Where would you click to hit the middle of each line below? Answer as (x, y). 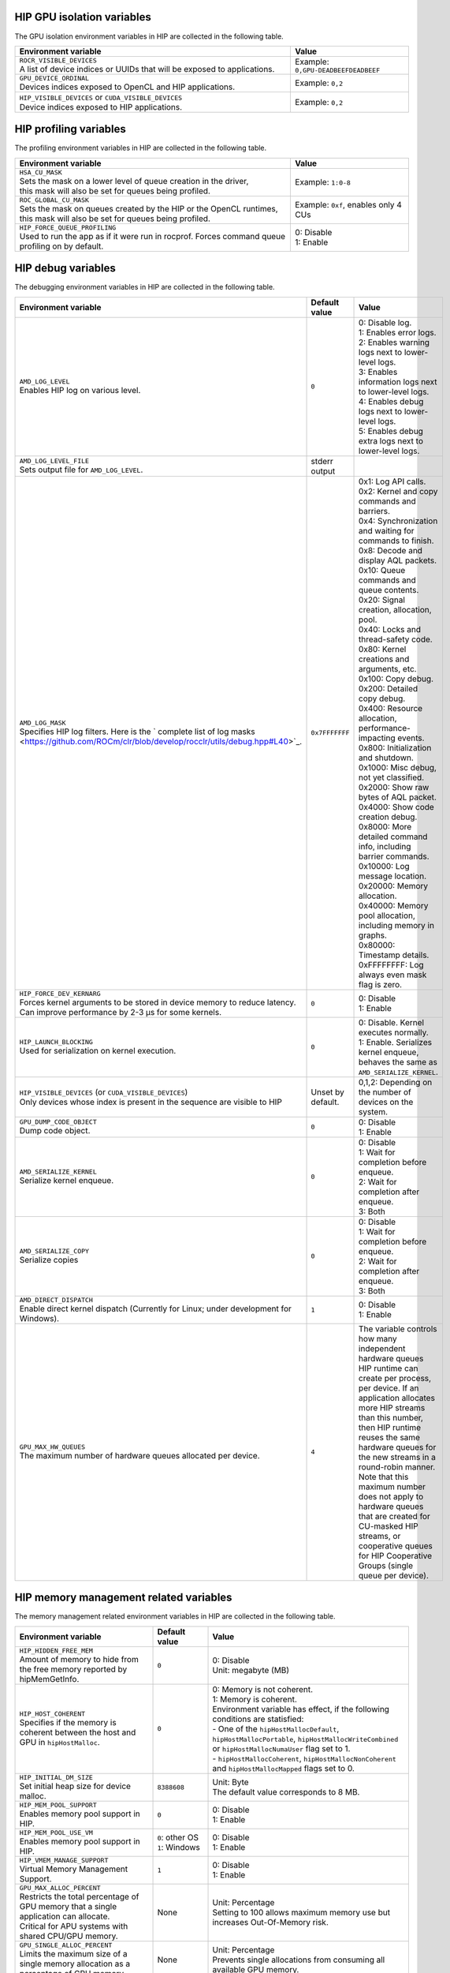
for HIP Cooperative (396, 1556)
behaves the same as (398, 1061)
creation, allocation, (396, 609)
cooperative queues (396, 1545)
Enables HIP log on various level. (80, 391)
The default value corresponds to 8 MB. (286, 1792)
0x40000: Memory (394, 905)
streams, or (380, 1536)
